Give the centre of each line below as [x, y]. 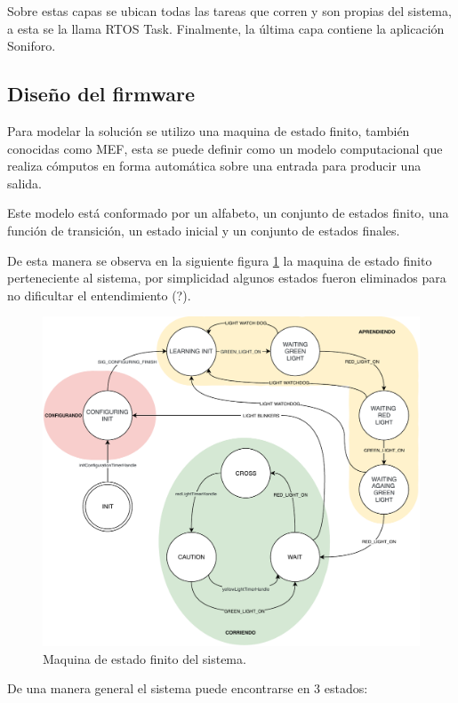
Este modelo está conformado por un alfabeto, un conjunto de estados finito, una [228, 213]
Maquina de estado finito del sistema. [145, 658]
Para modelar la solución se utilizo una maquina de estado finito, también [209, 130]
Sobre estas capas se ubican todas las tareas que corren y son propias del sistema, [229, 11]
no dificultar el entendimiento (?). [99, 295]
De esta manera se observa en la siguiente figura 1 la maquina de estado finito [220, 260]
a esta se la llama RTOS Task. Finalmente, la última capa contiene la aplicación [226, 28]
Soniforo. [32, 46]
